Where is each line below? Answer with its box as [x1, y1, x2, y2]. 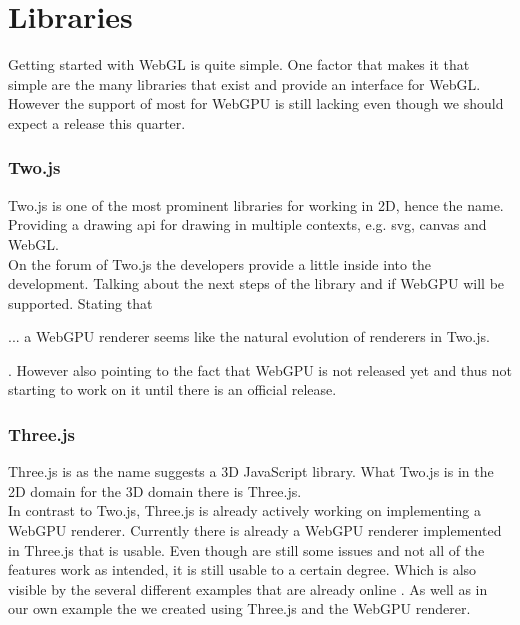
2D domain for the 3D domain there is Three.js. [8, 480, 302, 501]
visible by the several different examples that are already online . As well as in [8, 578, 488, 599]
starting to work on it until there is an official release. [8, 379, 337, 400]
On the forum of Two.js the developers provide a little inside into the [8, 253, 432, 274]
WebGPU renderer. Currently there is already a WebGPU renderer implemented [8, 520, 502, 541]
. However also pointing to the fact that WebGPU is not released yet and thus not [8, 359, 512, 380]
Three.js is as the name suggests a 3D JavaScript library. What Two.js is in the [8, 461, 494, 482]
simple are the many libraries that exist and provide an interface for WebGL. [8, 73, 481, 94]
